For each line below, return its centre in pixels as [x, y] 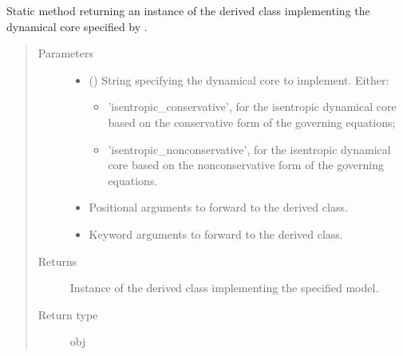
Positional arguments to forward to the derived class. [218, 207]
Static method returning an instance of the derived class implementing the [188, 10]
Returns [57, 261]
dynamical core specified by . [77, 26]
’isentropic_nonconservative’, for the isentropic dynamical [249, 149]
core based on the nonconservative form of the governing [246, 165]
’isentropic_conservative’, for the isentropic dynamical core [252, 107]
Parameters [65, 53]
